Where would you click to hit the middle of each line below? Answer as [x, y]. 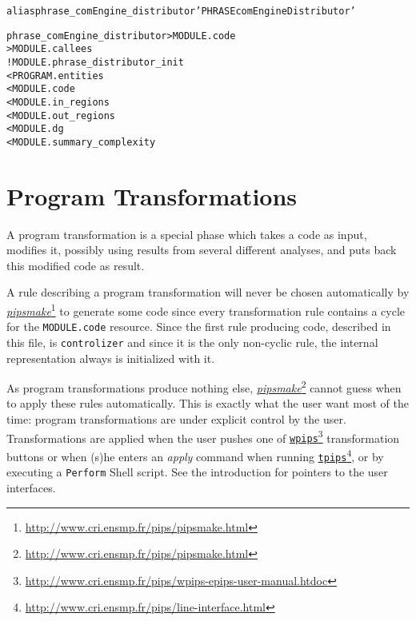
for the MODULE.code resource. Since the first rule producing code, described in [199, 326]
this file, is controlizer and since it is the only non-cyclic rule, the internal [192, 342]
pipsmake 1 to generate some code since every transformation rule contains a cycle [206, 310]
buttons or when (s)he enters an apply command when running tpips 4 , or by [195, 455]
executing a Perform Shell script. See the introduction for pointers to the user [197, 472]
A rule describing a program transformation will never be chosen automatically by [208, 292]
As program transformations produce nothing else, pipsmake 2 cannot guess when [204, 386]
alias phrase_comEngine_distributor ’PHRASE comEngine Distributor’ [181, 11]
